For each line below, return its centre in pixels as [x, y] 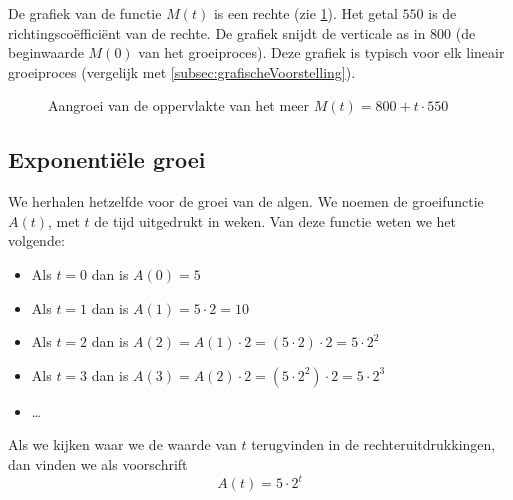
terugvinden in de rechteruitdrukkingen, [373, 444]
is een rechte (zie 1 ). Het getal [305, 13]
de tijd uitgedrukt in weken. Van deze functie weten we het [275, 220]
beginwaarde [46, 52]
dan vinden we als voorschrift [98, 463]
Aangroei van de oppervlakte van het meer [179, 105]
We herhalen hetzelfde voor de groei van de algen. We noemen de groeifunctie [246, 201]
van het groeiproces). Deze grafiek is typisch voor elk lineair [321, 52]
